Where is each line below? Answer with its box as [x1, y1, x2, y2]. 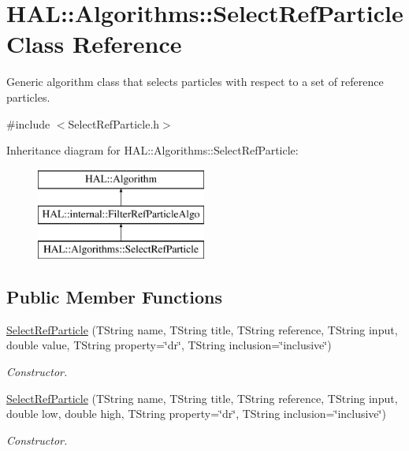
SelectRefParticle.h [68, 115, 160, 132]
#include [6, 115, 50, 132]
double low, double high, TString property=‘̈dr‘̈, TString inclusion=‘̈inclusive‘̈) [6, 405, 386, 422]
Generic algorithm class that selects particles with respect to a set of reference [6, 73, 384, 90]
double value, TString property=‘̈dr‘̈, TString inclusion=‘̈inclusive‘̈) [6, 337, 332, 353]
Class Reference [6, 28, 182, 60]
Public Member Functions [6, 285, 222, 309]
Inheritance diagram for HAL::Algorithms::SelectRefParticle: [6, 142, 299, 158]
